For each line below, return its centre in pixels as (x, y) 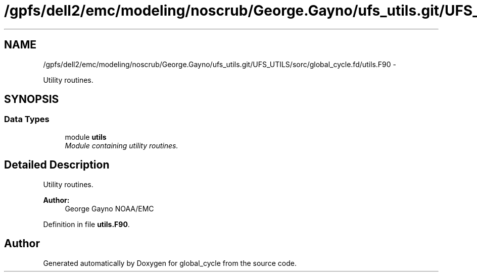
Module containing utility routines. (122, 145)
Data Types (27, 119)
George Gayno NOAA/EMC (109, 208)
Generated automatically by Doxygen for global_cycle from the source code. (170, 263)
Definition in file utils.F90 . (86, 224)
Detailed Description (57, 165)
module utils (86, 137)
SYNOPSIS (32, 99)
